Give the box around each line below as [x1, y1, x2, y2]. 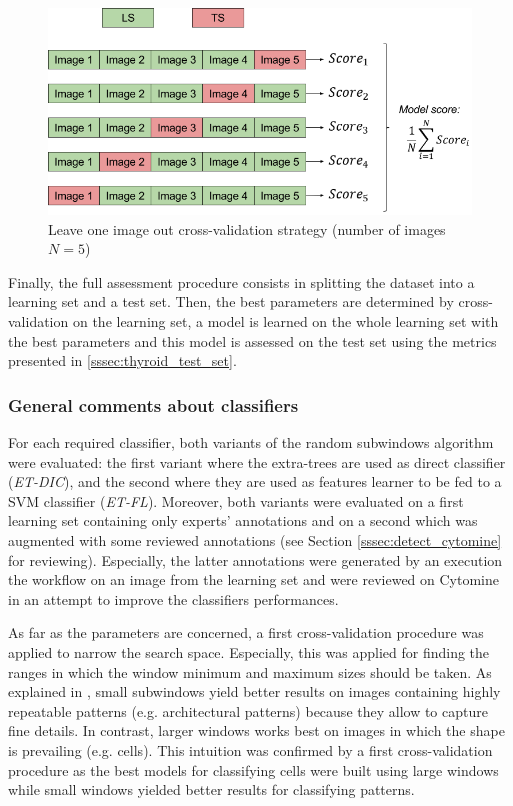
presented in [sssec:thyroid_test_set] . [8, 350, 237, 371]
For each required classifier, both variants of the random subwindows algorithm [8, 432, 494, 453]
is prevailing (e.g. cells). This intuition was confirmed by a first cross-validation [8, 739, 493, 760]
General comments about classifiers [8, 392, 299, 417]
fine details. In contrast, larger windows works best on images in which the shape [8, 720, 505, 741]
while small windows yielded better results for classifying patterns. [8, 779, 415, 800]
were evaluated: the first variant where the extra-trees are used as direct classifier [8, 451, 506, 472]
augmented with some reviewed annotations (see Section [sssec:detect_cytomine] [8, 530, 502, 551]
